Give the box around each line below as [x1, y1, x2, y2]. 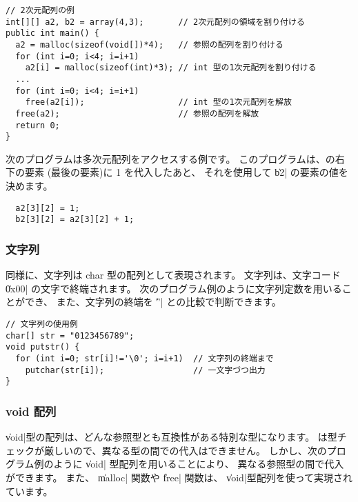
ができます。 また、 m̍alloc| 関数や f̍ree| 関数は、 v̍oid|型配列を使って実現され [6, 470, 353, 484]
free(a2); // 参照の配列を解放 [15, 108, 259, 119]
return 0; [15, 120, 60, 130]
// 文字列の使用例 [6, 319, 78, 329]
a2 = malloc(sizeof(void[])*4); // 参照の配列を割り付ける [15, 39, 284, 50]
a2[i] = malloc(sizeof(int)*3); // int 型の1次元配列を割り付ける [25, 63, 317, 73]
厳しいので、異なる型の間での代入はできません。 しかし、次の [43, 443, 327, 457]
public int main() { [6, 28, 100, 39]
